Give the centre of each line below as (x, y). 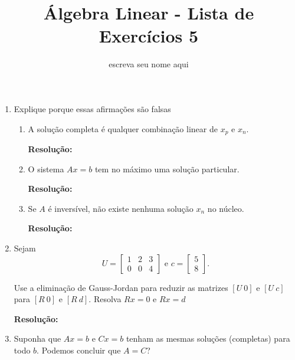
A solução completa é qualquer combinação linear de (123, 128)
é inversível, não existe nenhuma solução (121, 208)
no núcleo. (226, 208)
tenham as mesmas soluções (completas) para (208, 338)
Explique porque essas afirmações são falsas (92, 108)
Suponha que (37, 338)
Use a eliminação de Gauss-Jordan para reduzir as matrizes (121, 287)
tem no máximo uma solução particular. (167, 168)
